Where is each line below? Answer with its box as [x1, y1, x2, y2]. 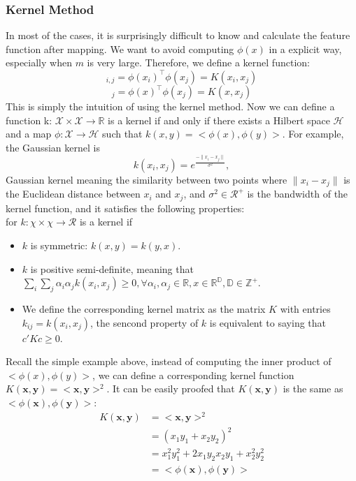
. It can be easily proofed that [106, 381, 235, 396]
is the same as [283, 381, 343, 396]
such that [102, 126, 143, 141]
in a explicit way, [269, 41, 342, 56]
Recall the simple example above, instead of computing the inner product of [6, 354, 332, 369]
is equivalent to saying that [209, 315, 327, 330]
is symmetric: [30, 237, 88, 252]
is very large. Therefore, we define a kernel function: [87, 55, 310, 70]
